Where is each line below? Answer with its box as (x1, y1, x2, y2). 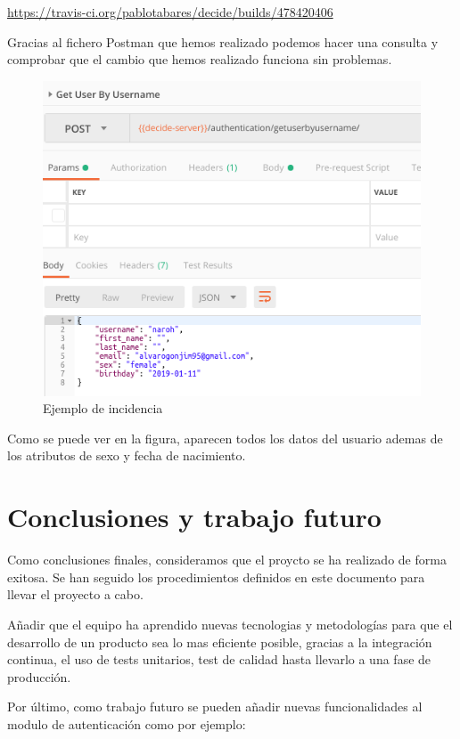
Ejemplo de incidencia (43, 399, 163, 418)
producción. (7, 667, 71, 686)
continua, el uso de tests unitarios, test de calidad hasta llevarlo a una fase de (7, 650, 431, 669)
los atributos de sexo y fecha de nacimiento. (7, 446, 246, 465)
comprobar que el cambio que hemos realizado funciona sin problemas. (7, 50, 392, 69)
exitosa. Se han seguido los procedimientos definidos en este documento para (7, 567, 425, 586)
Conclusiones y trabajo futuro (7, 499, 382, 535)
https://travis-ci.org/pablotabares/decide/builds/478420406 (7, 3, 333, 20)
